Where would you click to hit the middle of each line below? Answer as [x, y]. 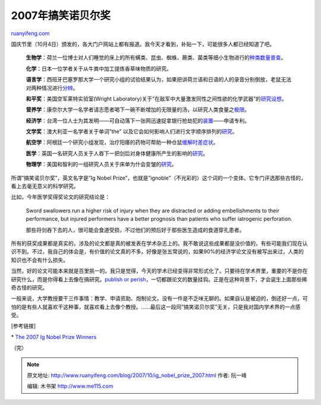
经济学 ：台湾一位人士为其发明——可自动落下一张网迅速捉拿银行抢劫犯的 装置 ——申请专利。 [138, 120]
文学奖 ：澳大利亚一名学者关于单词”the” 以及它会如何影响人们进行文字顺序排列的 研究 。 [132, 131]
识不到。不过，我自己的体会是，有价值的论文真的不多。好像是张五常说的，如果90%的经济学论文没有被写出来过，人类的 [158, 252]
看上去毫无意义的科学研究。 [45, 186]
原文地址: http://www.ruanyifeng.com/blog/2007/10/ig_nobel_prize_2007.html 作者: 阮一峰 [137, 375]
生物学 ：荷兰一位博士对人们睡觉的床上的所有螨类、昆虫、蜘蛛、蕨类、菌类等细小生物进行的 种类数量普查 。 [156, 58]
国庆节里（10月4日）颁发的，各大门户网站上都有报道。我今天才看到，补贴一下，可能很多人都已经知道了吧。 [143, 44]
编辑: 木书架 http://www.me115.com [70, 386]
